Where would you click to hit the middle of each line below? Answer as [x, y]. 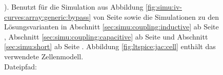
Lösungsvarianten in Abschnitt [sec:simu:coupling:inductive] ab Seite [111, 27]
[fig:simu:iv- [164, 7]
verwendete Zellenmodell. [44, 56]
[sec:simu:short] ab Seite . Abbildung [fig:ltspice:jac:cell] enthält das [110, 46]
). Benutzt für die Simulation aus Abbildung [74, 7]
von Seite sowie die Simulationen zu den [156, 16]
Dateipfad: [21, 66]
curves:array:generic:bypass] [48, 16]
